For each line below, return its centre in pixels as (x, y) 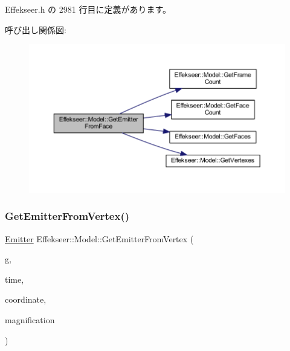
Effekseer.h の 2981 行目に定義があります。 (88, 9)
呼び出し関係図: (36, 29)
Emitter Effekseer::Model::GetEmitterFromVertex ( (99, 238)
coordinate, (26, 299)
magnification (30, 319)
